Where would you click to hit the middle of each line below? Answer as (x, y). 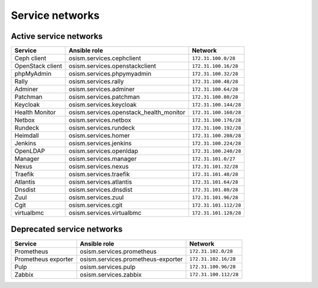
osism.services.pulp (107, 267)
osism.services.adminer (102, 90)
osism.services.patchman (104, 97)
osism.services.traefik (99, 174)
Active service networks (57, 36)
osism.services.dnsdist (100, 190)
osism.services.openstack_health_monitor (127, 112)
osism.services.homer (99, 135)
